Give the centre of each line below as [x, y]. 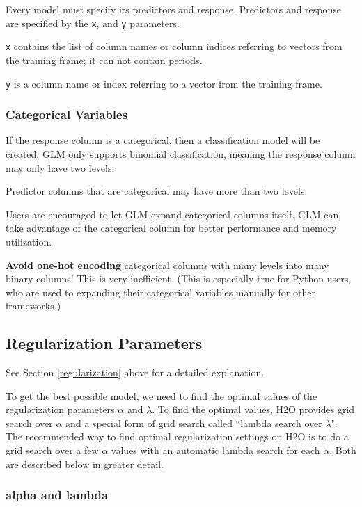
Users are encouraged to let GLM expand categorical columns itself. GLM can [172, 214]
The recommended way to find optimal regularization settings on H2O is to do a [177, 436]
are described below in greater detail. [85, 464]
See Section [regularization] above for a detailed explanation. [135, 372]
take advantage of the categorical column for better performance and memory [171, 228]
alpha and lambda [57, 495]
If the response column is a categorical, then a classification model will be [163, 140]
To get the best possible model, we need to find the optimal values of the [162, 395]
